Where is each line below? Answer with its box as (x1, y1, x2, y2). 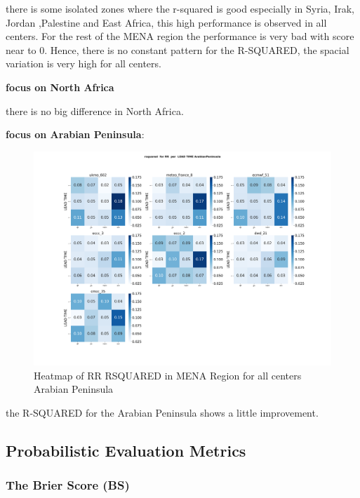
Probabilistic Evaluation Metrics (6, 439, 246, 461)
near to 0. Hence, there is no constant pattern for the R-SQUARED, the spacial (6, 42, 349, 57)
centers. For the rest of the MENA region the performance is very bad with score (6, 29, 354, 43)
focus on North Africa (6, 79, 114, 94)
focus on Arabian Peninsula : (6, 127, 145, 142)
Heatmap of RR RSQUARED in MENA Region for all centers (34, 368, 302, 382)
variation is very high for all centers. (6, 56, 161, 71)
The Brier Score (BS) (6, 476, 130, 493)
